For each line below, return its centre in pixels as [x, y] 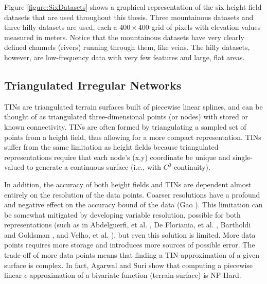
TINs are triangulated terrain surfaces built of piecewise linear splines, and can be [133, 106]
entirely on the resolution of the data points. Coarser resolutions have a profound [132, 194]
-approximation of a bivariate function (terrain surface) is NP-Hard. [134, 275]
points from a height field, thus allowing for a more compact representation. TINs [133, 137]
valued [14, 167]
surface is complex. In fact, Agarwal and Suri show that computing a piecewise [129, 265]
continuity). [192, 167]
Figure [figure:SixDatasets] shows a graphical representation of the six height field [133, 7]
